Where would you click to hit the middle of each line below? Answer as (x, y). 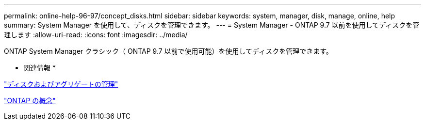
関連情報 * (40, 68)
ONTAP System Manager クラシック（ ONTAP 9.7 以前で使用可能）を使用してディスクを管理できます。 (168, 51)
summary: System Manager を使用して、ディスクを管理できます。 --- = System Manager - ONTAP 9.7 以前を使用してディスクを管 (212, 25)
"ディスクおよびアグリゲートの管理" (61, 84)
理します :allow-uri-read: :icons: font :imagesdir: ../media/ (96, 35)
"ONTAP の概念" (30, 101)
